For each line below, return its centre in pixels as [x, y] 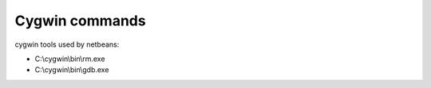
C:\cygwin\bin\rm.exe [70, 59]
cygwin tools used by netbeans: [67, 44]
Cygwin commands [81, 21]
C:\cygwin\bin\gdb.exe [72, 70]
